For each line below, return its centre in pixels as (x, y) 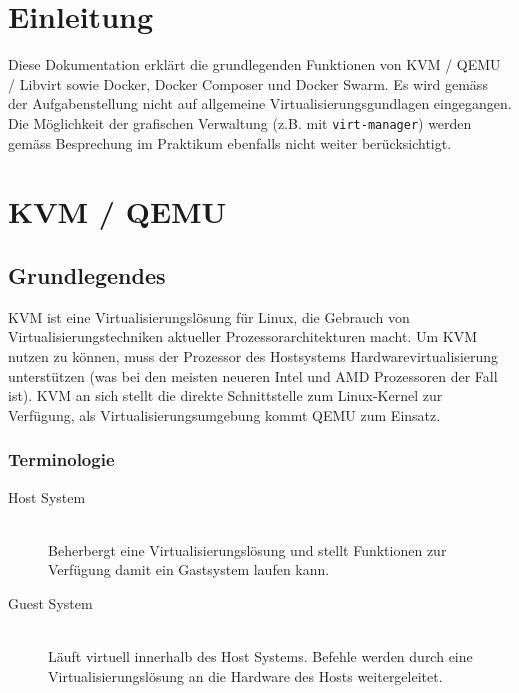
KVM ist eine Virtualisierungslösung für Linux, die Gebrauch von (209, 316)
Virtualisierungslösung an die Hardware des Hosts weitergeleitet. (245, 675)
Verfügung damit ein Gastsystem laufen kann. (189, 569)
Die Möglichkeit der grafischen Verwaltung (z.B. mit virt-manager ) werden (240, 122)
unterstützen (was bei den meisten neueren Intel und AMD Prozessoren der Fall (253, 375)
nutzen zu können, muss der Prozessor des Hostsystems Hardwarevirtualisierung (253, 355)
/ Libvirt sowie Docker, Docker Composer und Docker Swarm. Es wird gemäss (248, 83)
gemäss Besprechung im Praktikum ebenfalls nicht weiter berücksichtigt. (230, 142)
